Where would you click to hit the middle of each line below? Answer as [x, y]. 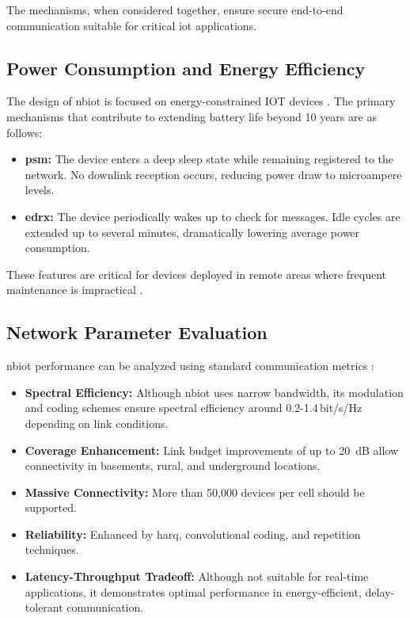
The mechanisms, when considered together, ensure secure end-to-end [175, 10]
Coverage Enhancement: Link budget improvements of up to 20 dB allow [212, 450]
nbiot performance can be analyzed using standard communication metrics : [190, 366]
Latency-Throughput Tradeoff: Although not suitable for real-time [197, 576]
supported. [51, 507]
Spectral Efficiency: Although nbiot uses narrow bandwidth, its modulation [214, 392]
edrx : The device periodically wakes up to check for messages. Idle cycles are [213, 216]
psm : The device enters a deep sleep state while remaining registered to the [209, 159]
